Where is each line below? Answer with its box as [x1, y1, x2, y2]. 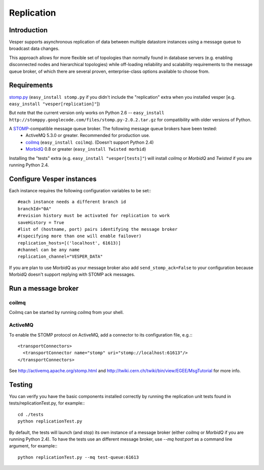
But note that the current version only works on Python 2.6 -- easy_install [9, 110, 165, 116]
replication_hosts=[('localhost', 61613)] [18, 240, 121, 246]
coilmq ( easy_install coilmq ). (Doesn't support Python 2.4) [25, 139, 154, 145]
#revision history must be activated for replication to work [18, 213, 170, 219]
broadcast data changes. [9, 45, 60, 51]
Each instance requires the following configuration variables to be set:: [9, 187, 152, 193]
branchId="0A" [18, 206, 51, 211]
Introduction [9, 26, 48, 34]
